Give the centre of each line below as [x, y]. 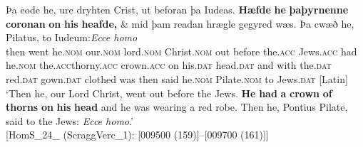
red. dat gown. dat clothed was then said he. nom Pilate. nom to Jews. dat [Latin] [177, 78]
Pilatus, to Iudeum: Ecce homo [72, 37]
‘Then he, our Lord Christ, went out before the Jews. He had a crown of [169, 93]
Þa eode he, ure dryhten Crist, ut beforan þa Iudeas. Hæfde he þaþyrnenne [177, 9]
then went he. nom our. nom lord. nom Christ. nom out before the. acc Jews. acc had [181, 51]
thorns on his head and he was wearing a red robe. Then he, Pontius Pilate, [177, 107]
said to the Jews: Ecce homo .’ [70, 120]
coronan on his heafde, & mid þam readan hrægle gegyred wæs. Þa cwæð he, [180, 23]
